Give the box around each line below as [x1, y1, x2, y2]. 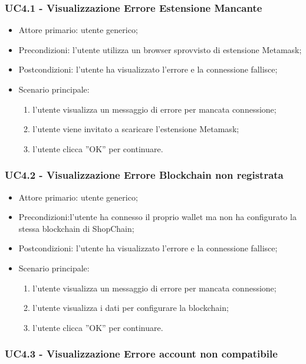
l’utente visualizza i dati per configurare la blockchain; [32, 301, 229, 314]
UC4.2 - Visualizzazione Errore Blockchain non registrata [5, 168, 284, 182]
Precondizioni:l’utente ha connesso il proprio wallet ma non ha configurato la [18, 211, 297, 223]
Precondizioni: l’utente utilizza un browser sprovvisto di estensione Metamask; [18, 43, 302, 55]
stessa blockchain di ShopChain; [18, 222, 134, 234]
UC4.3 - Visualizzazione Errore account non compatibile [5, 346, 278, 361]
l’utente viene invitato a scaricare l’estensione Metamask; [32, 123, 239, 135]
